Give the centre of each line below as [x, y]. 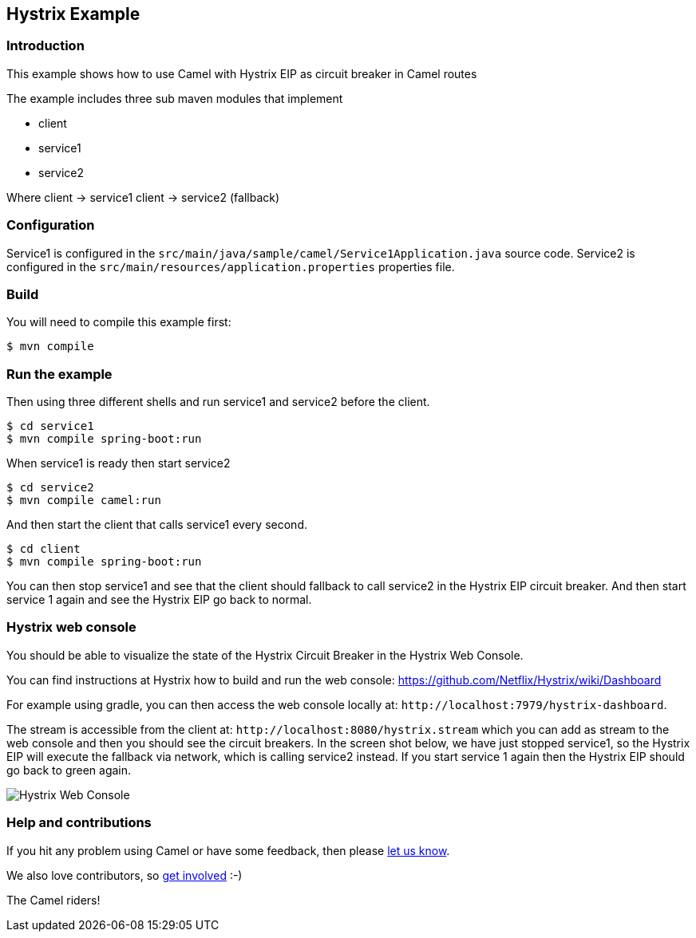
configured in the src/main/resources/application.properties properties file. [231, 266]
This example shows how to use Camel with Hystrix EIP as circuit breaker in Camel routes [242, 73]
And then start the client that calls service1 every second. [157, 525]
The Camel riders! [53, 900]
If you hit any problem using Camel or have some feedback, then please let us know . [228, 850]
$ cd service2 [50, 488]
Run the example [59, 374]
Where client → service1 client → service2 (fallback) [143, 197]
